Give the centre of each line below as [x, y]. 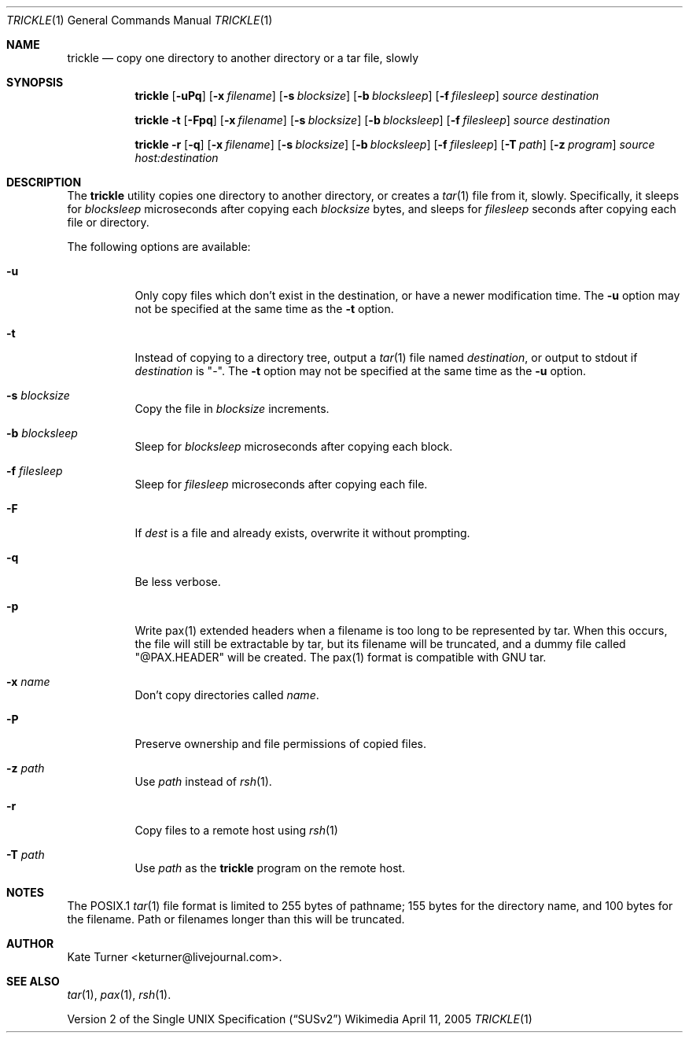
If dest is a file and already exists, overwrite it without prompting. [302, 533]
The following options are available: [159, 247]
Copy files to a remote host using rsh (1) [236, 830]
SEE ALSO [33, 981]
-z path [26, 768]
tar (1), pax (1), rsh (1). [119, 995]
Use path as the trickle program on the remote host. [270, 868]
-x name [28, 682]
